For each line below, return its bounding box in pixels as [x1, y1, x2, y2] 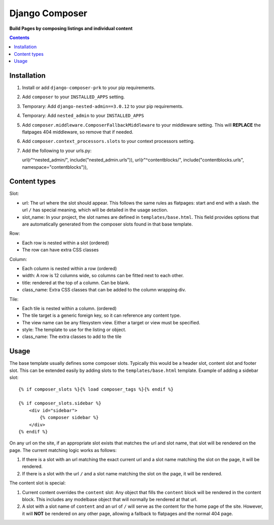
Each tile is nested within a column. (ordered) [22, 305, 117, 311]
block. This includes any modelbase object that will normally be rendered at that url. [22, 497, 198, 503]
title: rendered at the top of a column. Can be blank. [22, 279, 130, 286]
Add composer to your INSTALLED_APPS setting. [22, 94, 125, 100]
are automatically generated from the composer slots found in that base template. [22, 221, 193, 227]
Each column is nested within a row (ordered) [22, 265, 117, 271]
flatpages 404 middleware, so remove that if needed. [22, 129, 133, 135]
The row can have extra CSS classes [22, 247, 99, 253]
